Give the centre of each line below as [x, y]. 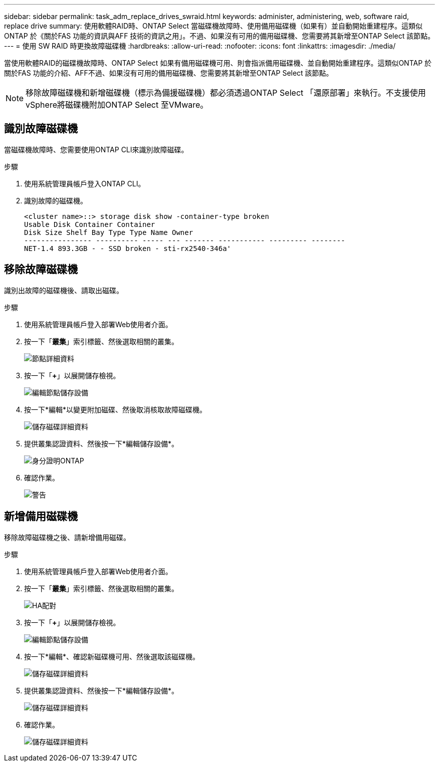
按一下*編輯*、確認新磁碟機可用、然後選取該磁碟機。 [112, 656]
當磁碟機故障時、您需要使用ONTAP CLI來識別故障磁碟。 [96, 149]
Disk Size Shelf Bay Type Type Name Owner [109, 232]
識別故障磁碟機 [41, 129]
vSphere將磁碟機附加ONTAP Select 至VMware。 [117, 105]
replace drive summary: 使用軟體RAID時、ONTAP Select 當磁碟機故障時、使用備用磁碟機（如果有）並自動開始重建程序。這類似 [213, 26]
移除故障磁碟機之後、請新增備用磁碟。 [67, 537]
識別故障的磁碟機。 [56, 200]
